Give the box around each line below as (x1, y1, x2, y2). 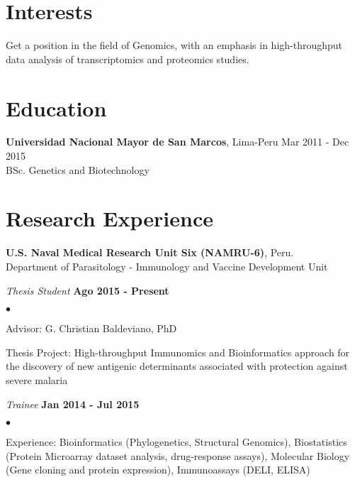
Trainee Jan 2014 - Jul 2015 (6, 396, 140, 411)
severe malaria (6, 372, 68, 387)
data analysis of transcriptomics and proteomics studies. (6, 51, 249, 66)
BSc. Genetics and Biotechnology (6, 162, 150, 177)
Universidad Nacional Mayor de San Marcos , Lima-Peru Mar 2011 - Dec (6, 134, 349, 149)
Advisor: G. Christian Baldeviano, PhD (6, 321, 177, 336)
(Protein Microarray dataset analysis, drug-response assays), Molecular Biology (6, 448, 350, 463)
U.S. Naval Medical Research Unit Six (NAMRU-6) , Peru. (6, 245, 294, 260)
